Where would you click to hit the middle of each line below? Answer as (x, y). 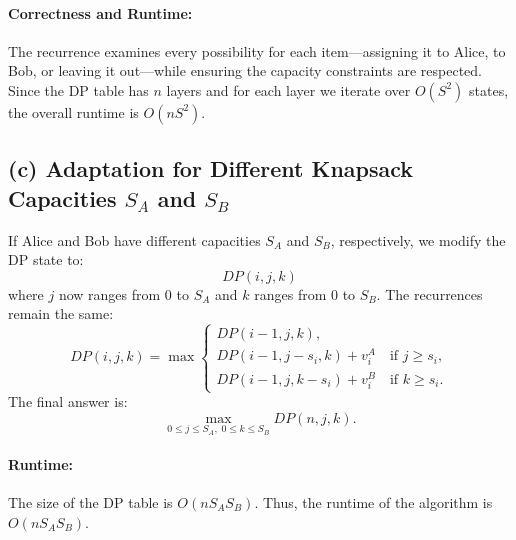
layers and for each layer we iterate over (288, 89)
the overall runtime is (73, 111)
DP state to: (46, 259)
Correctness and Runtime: (100, 12)
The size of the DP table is (90, 502)
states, (489, 89)
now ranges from (109, 293)
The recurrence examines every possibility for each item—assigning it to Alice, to (257, 50)
